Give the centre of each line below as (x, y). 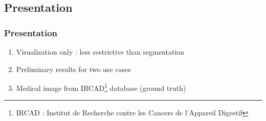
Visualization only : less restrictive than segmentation (100, 52)
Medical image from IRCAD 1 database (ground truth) (101, 87)
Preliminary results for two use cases (73, 69)
